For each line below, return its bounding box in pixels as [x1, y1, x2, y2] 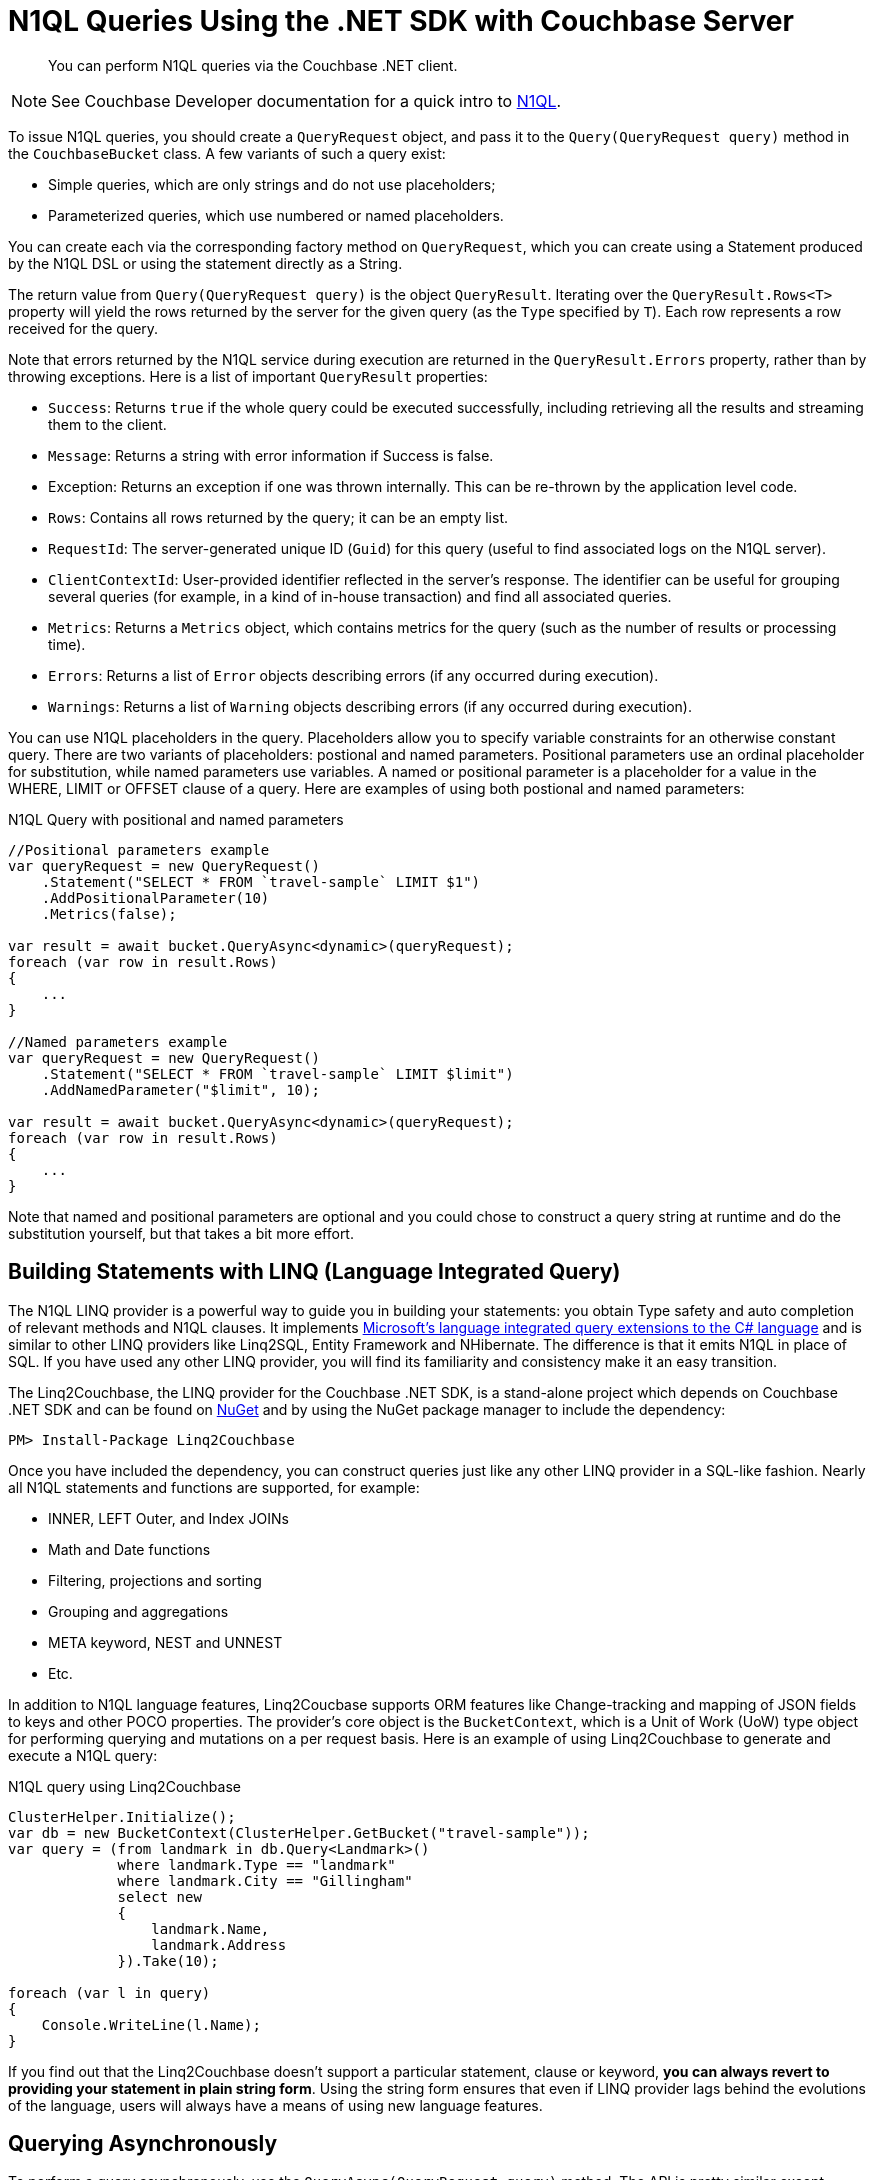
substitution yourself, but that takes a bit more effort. [8, 1224, 354, 1242]
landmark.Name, [151, 1920, 270, 1937]
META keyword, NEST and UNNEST [48, 1633, 283, 1651]
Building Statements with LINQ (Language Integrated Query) [8, 1259, 621, 1285]
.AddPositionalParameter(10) [41, 889, 270, 906]
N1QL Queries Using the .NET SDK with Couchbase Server [8, 4, 794, 38]
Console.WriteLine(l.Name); [41, 2016, 261, 2033]
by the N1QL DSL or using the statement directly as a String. [8, 254, 403, 272]
